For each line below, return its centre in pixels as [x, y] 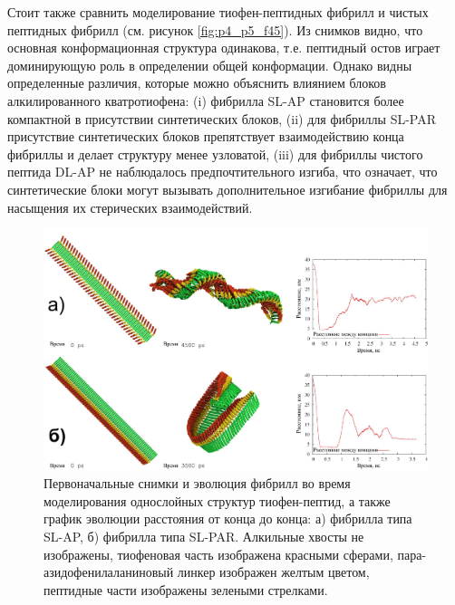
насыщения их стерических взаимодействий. [130, 207]
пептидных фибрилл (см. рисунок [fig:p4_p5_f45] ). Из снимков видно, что [215, 29]
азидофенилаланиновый [109, 572]
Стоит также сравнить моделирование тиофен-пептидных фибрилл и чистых [218, 12]
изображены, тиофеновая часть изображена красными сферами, [218, 554]
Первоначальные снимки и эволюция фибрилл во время [197, 483]
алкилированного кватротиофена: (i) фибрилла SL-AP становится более [206, 100]
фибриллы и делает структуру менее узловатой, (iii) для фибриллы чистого [215, 154]
